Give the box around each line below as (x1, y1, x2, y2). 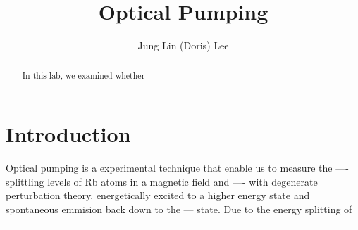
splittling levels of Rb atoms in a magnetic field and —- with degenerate (6, 174, 318, 189)
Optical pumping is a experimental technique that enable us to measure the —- (6, 160, 349, 175)
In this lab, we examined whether (22, 69, 145, 81)
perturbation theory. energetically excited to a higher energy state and (6, 188, 310, 203)
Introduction (6, 120, 131, 148)
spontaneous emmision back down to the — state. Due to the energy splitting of (6, 201, 352, 216)
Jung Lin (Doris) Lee (137, 38, 229, 53)
